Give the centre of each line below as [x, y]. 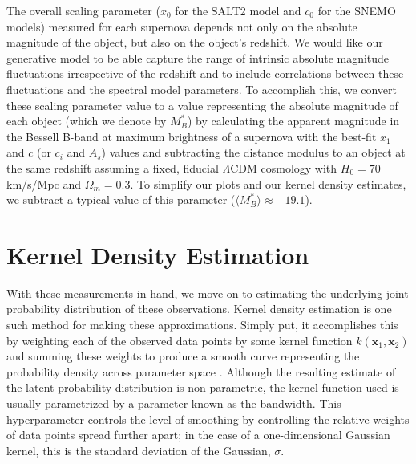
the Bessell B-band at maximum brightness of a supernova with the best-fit [192, 136]
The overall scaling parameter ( [83, 10]
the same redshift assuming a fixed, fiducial [113, 167]
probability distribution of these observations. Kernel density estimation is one [199, 309]
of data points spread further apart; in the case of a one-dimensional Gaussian [198, 435]
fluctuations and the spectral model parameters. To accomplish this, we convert [202, 89]
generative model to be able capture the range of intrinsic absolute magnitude [198, 57]
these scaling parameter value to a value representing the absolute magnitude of [202, 105]
